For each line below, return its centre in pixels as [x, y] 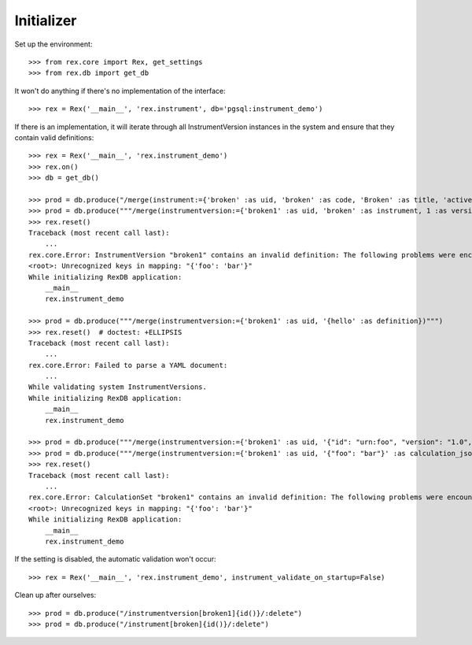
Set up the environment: [53, 44]
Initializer [46, 20]
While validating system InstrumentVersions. [118, 387]
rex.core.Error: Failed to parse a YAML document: [128, 365]
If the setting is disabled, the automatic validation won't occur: [115, 559]
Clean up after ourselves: [55, 595]
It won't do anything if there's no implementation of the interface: [120, 91]
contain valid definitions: [54, 137]
